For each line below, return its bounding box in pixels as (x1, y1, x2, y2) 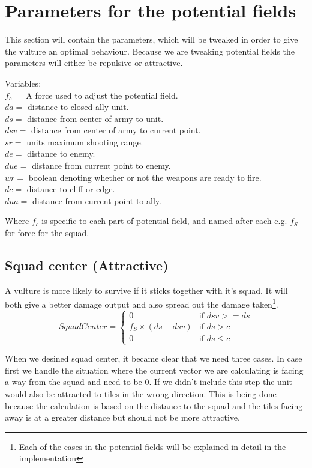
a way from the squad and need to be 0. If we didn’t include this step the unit (5, 375, 292, 388)
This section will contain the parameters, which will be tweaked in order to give (5, 33, 298, 46)
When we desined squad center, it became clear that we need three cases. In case (5, 352, 302, 365)
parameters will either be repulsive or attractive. (5, 56, 183, 69)
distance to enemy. (27, 147, 95, 160)
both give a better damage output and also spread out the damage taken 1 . (5, 296, 278, 311)
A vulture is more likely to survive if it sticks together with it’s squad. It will (5, 284, 288, 296)
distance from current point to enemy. (32, 159, 171, 172)
